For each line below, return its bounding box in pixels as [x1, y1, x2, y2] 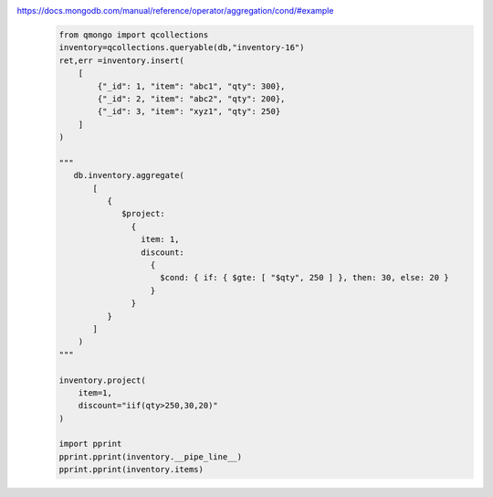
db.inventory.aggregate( [73, 170, 184, 181]
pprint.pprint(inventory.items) [58, 464, 205, 475]
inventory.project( [58, 375, 146, 386]
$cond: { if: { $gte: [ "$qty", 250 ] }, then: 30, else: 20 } [160, 272, 449, 283]
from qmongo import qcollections [58, 29, 209, 40]
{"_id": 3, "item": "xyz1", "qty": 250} [97, 106, 281, 117]
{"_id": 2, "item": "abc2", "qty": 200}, [97, 93, 286, 104]
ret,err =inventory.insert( [58, 55, 184, 66]
